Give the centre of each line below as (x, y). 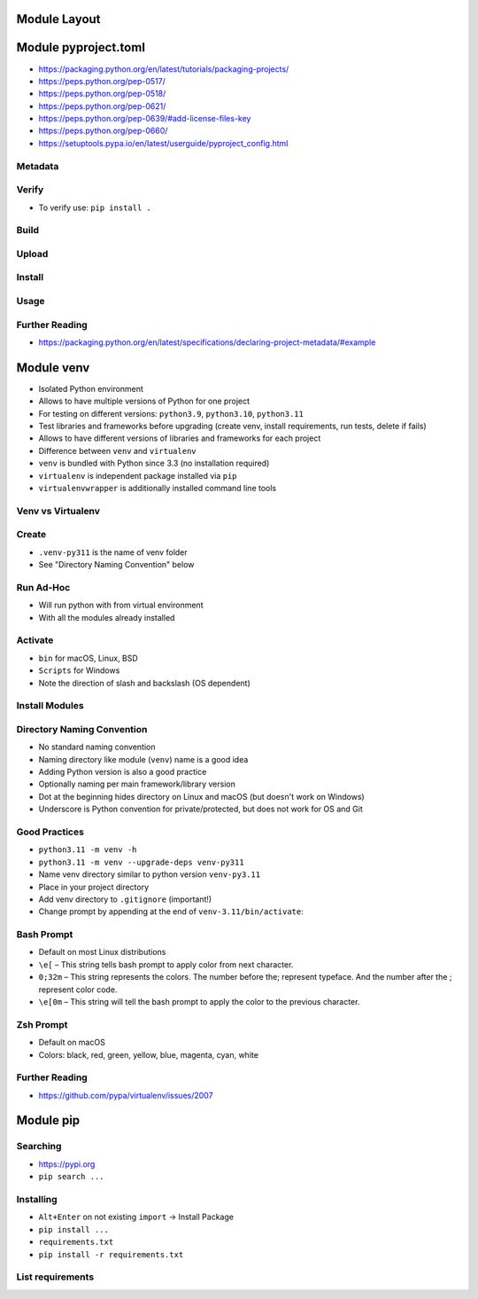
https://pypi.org (67, 1164)
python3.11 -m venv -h (88, 850)
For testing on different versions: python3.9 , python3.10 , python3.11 (171, 413)
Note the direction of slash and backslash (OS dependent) (145, 683)
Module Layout (58, 19)
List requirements (55, 1277)
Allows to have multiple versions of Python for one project (144, 401)
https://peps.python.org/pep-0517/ (102, 81)
